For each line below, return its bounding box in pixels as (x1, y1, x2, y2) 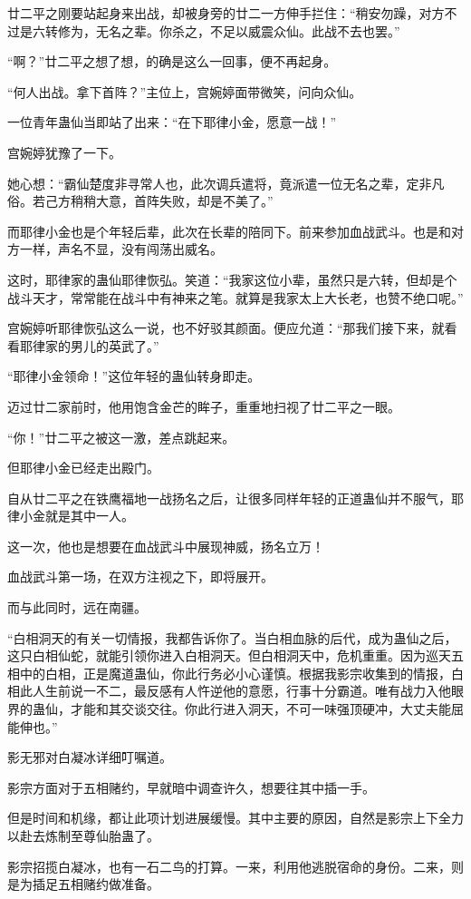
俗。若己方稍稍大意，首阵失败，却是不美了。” (7, 191, 274, 210)
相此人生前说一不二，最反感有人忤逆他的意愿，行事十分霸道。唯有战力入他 (7, 681, 451, 700)
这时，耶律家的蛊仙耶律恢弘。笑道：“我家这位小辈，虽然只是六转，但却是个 (7, 269, 457, 288)
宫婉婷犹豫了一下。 (7, 142, 121, 161)
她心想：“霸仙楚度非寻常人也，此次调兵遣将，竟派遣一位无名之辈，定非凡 (7, 173, 445, 192)
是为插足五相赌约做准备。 (7, 875, 159, 894)
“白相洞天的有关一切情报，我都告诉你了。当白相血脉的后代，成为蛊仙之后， (7, 628, 457, 647)
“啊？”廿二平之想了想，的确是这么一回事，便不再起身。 (7, 52, 337, 71)
